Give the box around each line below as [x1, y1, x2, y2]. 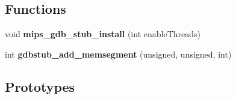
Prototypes [5, 77, 75, 95]
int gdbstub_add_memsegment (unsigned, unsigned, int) [5, 47, 232, 60]
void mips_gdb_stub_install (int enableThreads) [5, 28, 200, 40]
